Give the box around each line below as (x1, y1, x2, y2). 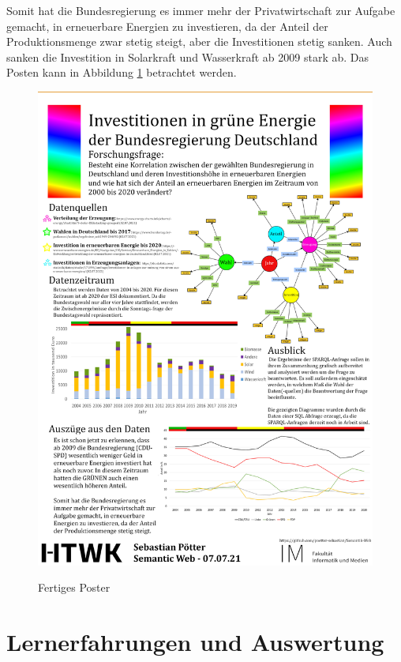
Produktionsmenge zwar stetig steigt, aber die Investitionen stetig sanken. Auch (6, 33, 392, 50)
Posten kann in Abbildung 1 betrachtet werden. (6, 64, 237, 81)
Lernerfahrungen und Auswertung (6, 626, 384, 658)
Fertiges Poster (38, 579, 111, 596)
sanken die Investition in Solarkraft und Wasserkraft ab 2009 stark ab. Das (6, 48, 369, 65)
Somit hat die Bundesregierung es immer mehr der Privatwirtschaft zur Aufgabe (6, 2, 395, 18)
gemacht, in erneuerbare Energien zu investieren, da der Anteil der (6, 17, 328, 34)
